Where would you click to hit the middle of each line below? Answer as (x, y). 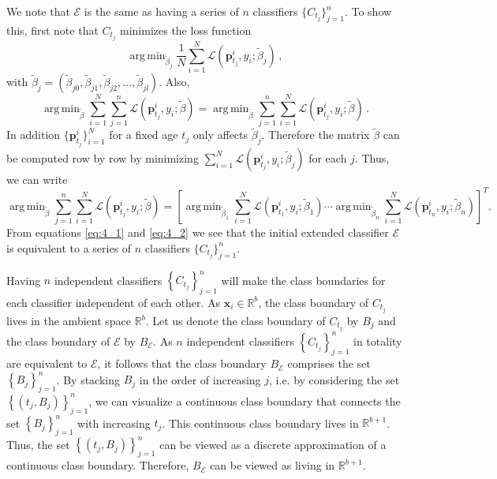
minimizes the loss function (185, 30)
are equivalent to (47, 363)
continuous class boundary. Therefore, (98, 465)
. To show (368, 11)
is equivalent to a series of (69, 247)
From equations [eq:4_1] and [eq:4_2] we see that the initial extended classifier (198, 232)
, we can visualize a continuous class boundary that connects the (245, 400)
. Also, (174, 82)
